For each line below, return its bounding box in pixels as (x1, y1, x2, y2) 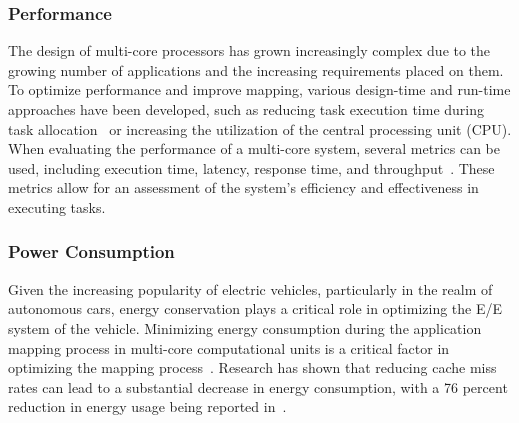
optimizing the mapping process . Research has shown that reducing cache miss (8, 357, 497, 378)
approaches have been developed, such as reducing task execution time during (8, 99, 485, 119)
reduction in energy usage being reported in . (8, 396, 287, 417)
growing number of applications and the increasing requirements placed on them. (8, 59, 504, 80)
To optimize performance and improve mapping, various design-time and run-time (8, 79, 511, 100)
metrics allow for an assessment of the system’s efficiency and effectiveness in (8, 177, 479, 198)
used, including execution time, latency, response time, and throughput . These (8, 157, 495, 178)
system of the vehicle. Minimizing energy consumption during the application (8, 317, 482, 338)
